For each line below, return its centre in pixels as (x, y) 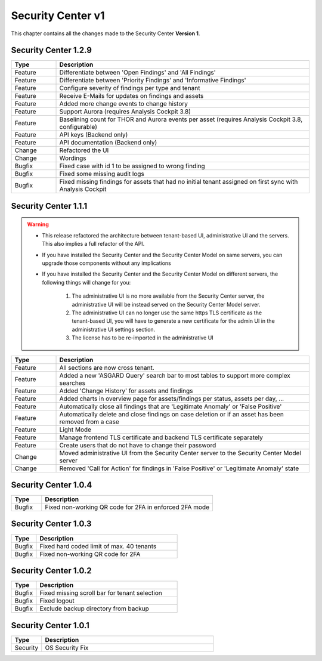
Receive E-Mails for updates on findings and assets (131, 96)
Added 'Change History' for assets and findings (126, 391)
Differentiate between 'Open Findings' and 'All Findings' (137, 73)
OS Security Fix (67, 647)
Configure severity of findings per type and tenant (130, 88)
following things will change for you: (86, 282)
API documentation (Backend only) (108, 143)
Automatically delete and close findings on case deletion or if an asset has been (172, 414)
